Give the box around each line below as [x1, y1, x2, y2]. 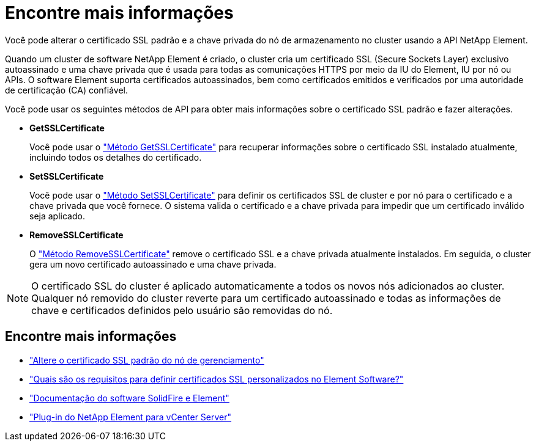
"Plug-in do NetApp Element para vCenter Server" [29, 411, 232, 422]
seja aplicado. [29, 210, 85, 221]
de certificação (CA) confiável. [5, 84, 128, 95]
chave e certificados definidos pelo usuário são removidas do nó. [31, 304, 333, 316]
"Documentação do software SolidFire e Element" [29, 392, 229, 403]
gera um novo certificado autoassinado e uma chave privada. [29, 258, 277, 269]
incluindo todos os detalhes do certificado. [29, 152, 202, 163]
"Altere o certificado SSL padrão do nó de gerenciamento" [29, 354, 264, 365]
